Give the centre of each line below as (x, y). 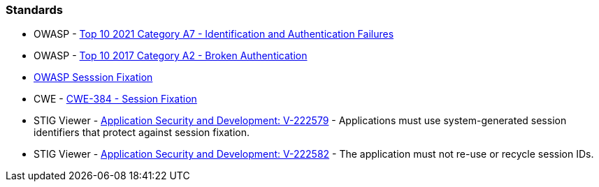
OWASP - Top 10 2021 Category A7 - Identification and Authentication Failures (214, 34)
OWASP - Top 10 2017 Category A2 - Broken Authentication (171, 56)
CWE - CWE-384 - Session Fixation (115, 99)
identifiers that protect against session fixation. (142, 133)
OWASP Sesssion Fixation (93, 77)
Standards (35, 10)
